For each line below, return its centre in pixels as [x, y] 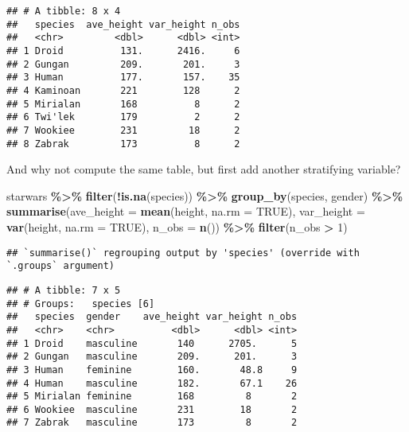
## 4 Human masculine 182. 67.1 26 [152, 383]
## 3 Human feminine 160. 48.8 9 [152, 370]
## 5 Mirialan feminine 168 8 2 [152, 397]
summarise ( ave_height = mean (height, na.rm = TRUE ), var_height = [186, 211]
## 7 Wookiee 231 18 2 [123, 130]
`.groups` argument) [61, 266]
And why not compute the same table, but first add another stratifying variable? [204, 169]
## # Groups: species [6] [81, 304]
